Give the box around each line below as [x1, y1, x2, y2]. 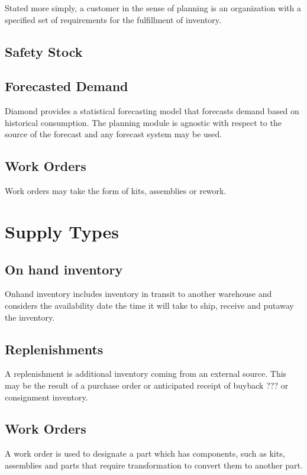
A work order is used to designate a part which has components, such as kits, [5, 447, 285, 460]
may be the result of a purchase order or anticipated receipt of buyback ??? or [5, 379, 289, 391]
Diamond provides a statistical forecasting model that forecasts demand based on [5, 105, 299, 117]
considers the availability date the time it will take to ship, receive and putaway [5, 299, 294, 311]
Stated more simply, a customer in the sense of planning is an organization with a [5, 2, 302, 14]
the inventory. [5, 311, 55, 323]
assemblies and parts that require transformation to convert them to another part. [5, 458, 303, 471]
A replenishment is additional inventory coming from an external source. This [5, 367, 287, 380]
